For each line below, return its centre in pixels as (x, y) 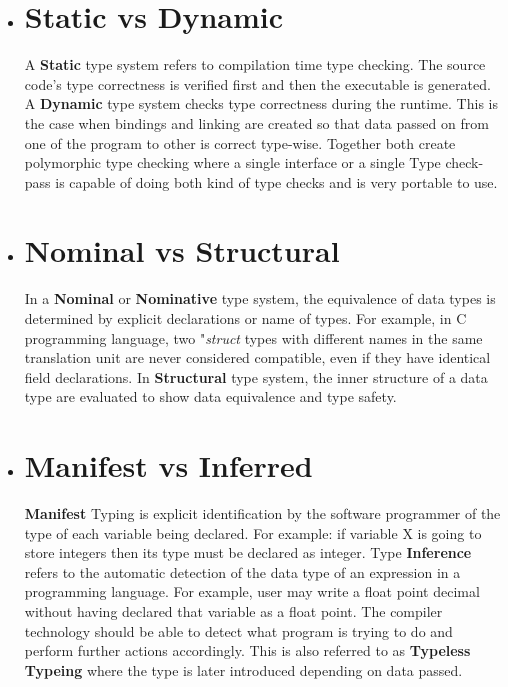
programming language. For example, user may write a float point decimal (252, 591)
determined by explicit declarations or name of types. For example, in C (245, 318)
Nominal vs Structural (182, 250)
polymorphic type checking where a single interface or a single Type (232, 162)
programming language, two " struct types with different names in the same (253, 337)
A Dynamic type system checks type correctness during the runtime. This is (261, 103)
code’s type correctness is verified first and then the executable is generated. (257, 83)
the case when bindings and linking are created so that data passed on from (256, 122)
